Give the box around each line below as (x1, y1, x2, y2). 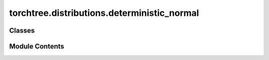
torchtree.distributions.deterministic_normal (9, 7, 199, 18)
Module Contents (9, 42, 64, 51)
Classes (9, 26, 35, 35)
